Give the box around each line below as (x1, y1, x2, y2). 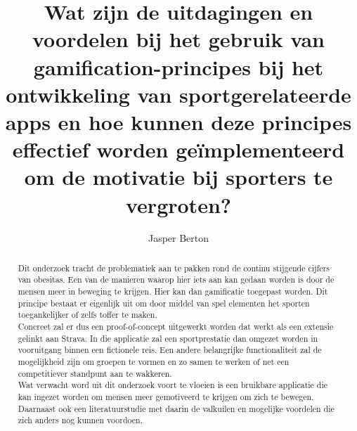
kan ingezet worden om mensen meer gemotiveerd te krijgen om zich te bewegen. (18, 391, 314, 403)
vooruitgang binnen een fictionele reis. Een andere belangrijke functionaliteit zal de (18, 344, 322, 356)
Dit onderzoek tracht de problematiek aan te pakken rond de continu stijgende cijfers (18, 262, 330, 274)
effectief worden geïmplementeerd (12, 135, 345, 164)
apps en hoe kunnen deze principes (5, 107, 352, 136)
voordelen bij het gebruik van (32, 25, 325, 53)
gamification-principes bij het (33, 52, 324, 81)
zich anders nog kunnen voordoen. (18, 414, 143, 426)
